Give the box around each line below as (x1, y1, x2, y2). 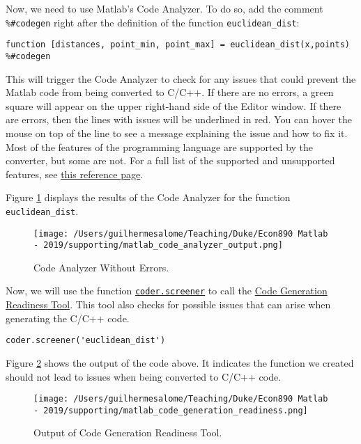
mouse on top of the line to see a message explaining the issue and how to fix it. (6, 125, 348, 140)
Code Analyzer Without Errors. (33, 260, 169, 274)
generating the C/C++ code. (6, 310, 130, 325)
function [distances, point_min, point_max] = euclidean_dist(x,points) (6, 40, 350, 50)
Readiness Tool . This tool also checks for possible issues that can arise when (6, 297, 331, 312)
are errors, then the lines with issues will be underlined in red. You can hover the (6, 112, 352, 127)
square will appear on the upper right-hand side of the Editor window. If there (6, 98, 341, 113)
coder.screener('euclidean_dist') (6, 335, 166, 346)
